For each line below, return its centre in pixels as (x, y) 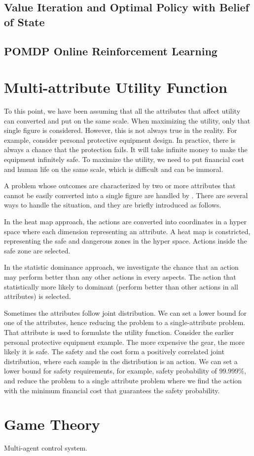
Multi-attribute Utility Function (116, 87)
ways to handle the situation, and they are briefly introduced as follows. (113, 205)
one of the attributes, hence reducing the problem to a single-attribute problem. (125, 322)
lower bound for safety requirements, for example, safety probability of (110, 371)
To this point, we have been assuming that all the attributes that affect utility (122, 111)
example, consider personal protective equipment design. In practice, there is (120, 140)
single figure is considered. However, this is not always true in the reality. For (121, 130)
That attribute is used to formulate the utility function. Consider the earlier (119, 332)
